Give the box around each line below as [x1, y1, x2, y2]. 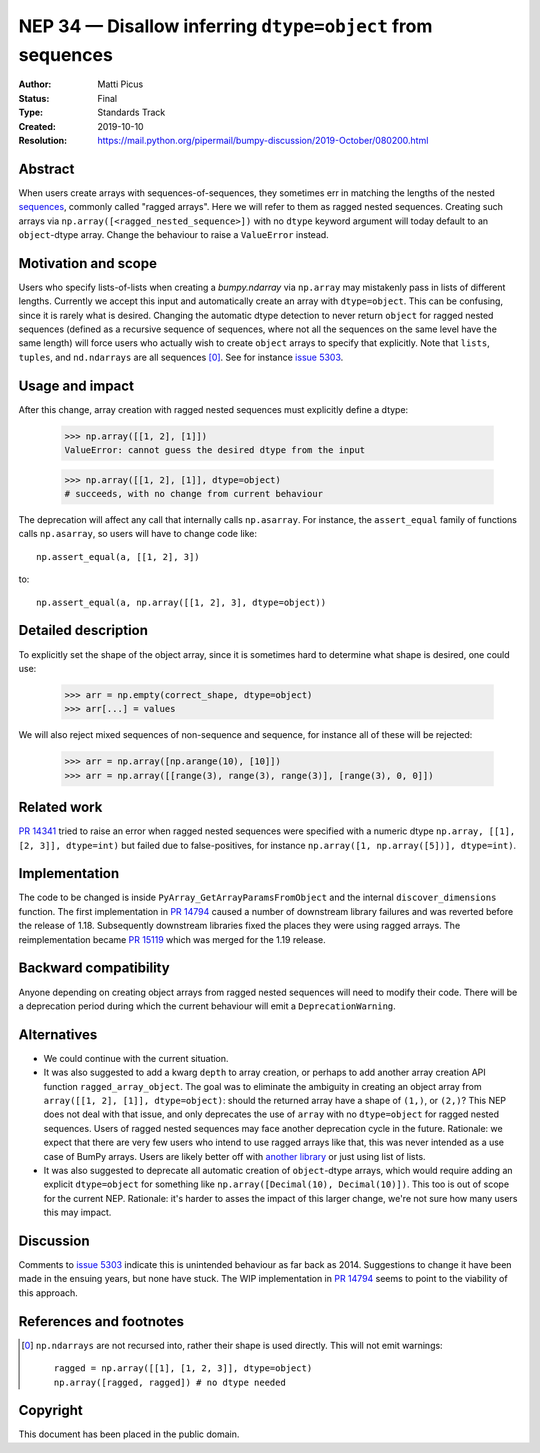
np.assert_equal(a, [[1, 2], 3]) [36, 551, 200, 562]
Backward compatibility [18, 960, 170, 977]
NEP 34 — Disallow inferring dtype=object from [18, 15, 433, 37]
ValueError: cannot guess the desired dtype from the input [64, 445, 366, 456]
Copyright [18, 1402, 84, 1419]
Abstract [18, 160, 75, 177]
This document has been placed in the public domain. [18, 1428, 240, 1440]
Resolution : [18, 134, 68, 146]
